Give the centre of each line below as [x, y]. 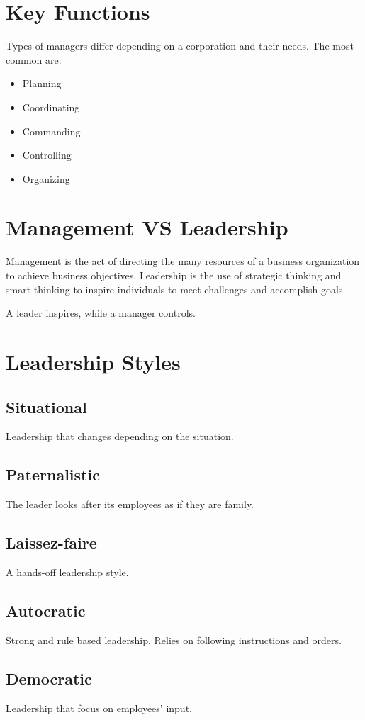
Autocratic [46, 610]
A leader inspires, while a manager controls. [101, 313]
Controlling [47, 155]
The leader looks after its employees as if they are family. [130, 504]
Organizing [46, 178]
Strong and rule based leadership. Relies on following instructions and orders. [174, 640]
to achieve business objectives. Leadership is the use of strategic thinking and [174, 275]
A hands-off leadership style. [67, 572]
